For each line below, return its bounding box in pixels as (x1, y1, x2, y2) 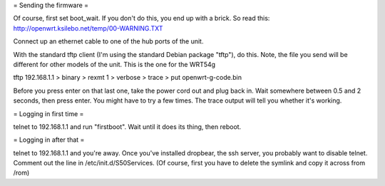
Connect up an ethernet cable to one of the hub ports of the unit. (13, 37, 204, 46)
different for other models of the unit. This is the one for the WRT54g (13, 60, 216, 68)
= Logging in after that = (13, 135, 85, 144)
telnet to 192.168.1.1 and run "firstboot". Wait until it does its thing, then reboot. (13, 122, 242, 131)
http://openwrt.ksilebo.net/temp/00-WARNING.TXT (13, 24, 163, 32)
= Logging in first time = (13, 109, 84, 118)
